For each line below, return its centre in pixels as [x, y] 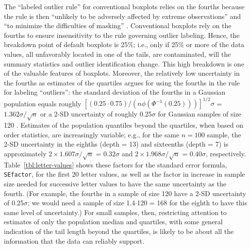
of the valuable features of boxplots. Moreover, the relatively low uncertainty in [122, 73]
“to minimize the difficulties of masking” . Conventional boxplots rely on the [118, 25]
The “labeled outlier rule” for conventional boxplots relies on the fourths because [124, 6]
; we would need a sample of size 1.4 [81, 203]
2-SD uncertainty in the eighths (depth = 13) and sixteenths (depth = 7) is [116, 144]
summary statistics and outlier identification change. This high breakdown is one [124, 63]
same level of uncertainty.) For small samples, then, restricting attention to [115, 212]
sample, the [224, 134]
